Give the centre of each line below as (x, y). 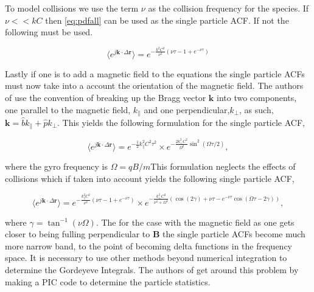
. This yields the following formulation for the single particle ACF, (181, 123)
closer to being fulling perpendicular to (78, 234)
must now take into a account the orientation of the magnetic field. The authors (154, 85)
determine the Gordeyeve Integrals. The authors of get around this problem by (152, 270)
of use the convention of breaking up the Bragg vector (106, 97)
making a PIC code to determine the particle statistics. (108, 281)
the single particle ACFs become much (234, 234)
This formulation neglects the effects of (223, 166)
